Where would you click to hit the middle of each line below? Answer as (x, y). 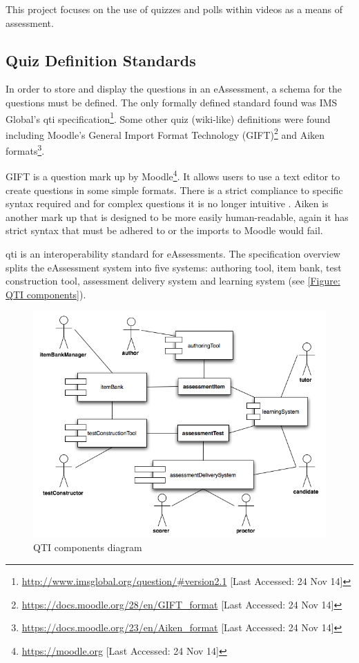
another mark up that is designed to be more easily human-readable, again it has (177, 217)
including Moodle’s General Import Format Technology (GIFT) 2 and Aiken (165, 133)
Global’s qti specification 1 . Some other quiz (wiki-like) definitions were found (168, 117)
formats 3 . (25, 150)
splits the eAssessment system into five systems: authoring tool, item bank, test (174, 267)
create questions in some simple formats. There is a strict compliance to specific (174, 190)
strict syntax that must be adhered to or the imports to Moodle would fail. (164, 230)
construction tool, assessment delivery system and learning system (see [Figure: (173, 281)
